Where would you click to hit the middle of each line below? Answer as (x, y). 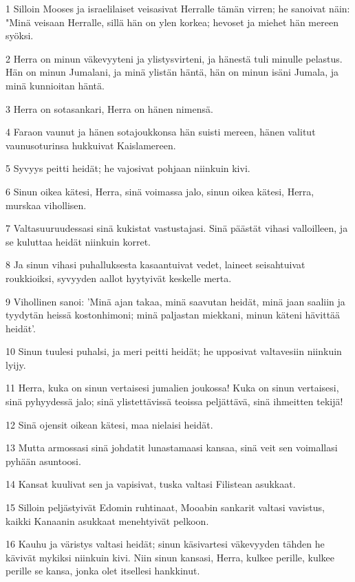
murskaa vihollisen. (46, 205)
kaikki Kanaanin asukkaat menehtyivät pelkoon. (107, 520)
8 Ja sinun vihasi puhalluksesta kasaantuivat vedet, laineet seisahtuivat (155, 265)
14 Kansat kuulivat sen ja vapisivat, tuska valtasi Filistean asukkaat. (151, 484)
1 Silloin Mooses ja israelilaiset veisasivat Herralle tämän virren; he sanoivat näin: (178, 8)
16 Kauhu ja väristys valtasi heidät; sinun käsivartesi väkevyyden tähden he (165, 544)
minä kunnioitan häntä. (55, 85)
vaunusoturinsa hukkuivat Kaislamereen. (91, 145)
